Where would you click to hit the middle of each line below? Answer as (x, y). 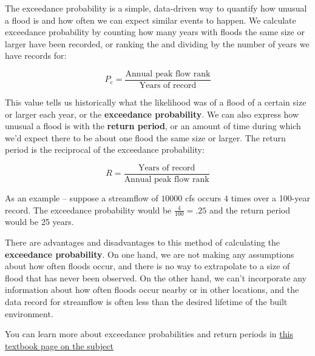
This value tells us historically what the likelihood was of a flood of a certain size (156, 102)
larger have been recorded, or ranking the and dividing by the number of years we (157, 43)
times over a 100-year (271, 198)
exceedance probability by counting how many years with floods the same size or (155, 32)
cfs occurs (203, 198)
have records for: (36, 55)
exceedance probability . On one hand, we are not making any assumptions (150, 254)
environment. (29, 313)
